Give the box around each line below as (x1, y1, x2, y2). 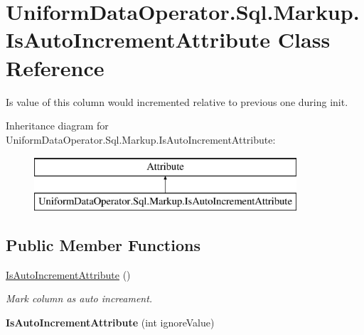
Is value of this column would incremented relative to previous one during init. (6, 94, 348, 109)
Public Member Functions (6, 233, 200, 255)
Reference (6, 53, 105, 82)
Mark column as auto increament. (6, 291, 153, 306)
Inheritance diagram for (6, 118, 109, 133)
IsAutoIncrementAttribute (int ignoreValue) (6, 314, 215, 329)
